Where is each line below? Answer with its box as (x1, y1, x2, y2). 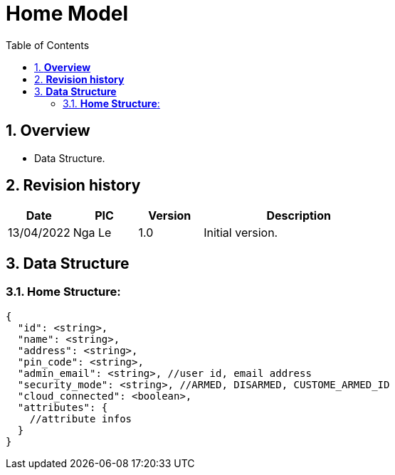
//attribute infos (29, 412, 132, 425)
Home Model (6, 1, 129, 26)
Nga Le (73, 225, 112, 240)
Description (266, 208, 331, 223)
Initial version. (204, 225, 278, 240)
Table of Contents (6, 38, 90, 51)
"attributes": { (17, 401, 108, 413)
